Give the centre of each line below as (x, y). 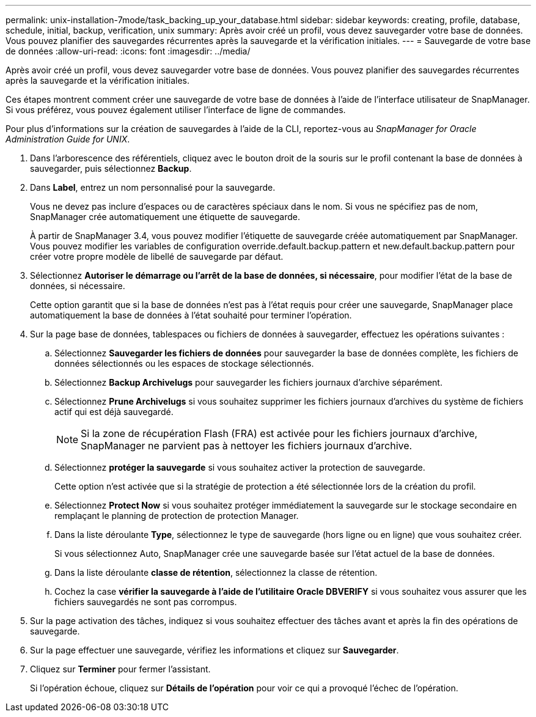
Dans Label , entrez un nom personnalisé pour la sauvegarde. (153, 187)
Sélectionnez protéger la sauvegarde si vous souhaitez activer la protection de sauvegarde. (240, 467)
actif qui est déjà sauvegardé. (114, 412)
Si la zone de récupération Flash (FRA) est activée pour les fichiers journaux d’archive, (279, 433)
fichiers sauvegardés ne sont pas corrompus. (146, 602)
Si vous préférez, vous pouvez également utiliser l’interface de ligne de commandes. (176, 110)
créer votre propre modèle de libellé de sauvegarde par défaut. (157, 256)
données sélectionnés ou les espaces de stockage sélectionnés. (184, 363)
